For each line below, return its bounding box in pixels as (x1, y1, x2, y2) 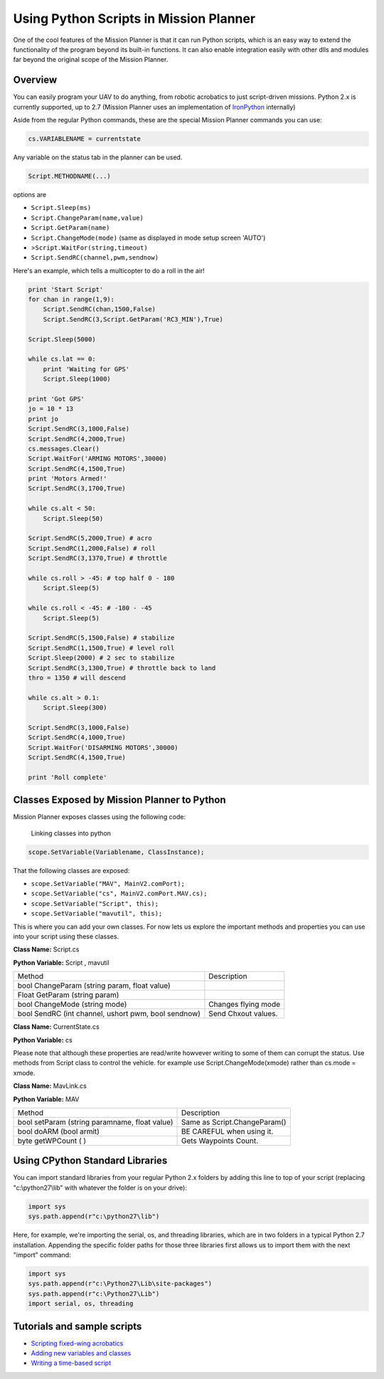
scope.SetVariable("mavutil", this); (31, 909, 163, 918)
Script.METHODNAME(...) (28, 171, 112, 180)
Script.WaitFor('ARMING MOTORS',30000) (28, 455, 167, 463)
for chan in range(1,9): (28, 295, 115, 304)
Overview (13, 74, 58, 86)
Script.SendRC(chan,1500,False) (43, 305, 156, 313)
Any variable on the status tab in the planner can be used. (13, 153, 183, 162)
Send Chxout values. (208, 1009, 278, 1019)
